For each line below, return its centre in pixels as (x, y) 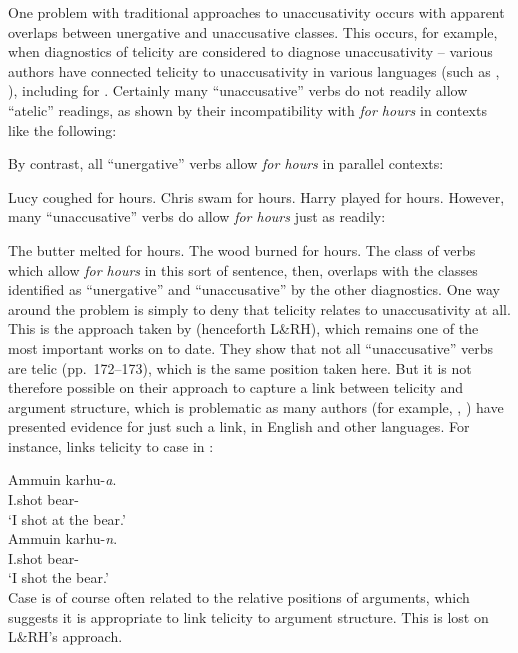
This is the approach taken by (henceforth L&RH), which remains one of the (243, 328)
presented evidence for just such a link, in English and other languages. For (239, 426)
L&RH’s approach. (65, 636)
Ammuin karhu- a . (62, 479)
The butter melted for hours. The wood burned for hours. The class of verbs (242, 249)
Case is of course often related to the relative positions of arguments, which (239, 597)
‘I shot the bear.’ (58, 577)
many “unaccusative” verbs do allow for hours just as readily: (197, 216)
